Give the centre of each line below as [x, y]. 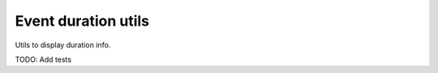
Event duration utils [82, 21]
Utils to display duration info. [63, 45]
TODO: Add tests [43, 59]
